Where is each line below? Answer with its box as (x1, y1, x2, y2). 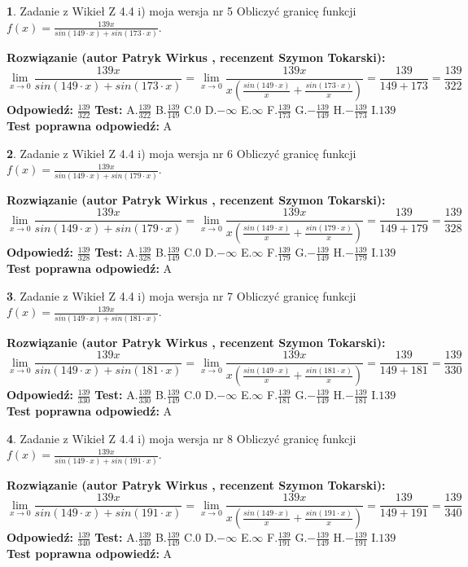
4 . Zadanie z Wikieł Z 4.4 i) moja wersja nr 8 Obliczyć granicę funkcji (7, 429, 356, 446)
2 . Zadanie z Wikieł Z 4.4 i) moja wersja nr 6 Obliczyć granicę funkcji (7, 144, 356, 161)
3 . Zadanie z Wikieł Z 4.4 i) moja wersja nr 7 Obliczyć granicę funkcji (7, 287, 356, 304)
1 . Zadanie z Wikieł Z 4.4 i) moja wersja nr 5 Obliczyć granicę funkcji (7, 2, 356, 19)
